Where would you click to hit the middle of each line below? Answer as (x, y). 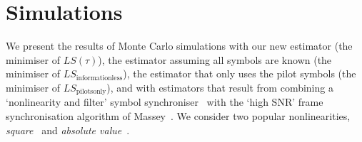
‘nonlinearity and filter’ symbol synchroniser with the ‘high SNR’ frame (165, 102)
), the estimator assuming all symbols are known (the (215, 59)
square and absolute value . (68, 130)
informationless (99, 78)
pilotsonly (91, 92)
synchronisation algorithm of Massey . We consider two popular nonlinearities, (178, 115)
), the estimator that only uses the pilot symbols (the (240, 73)
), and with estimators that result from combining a (220, 87)
